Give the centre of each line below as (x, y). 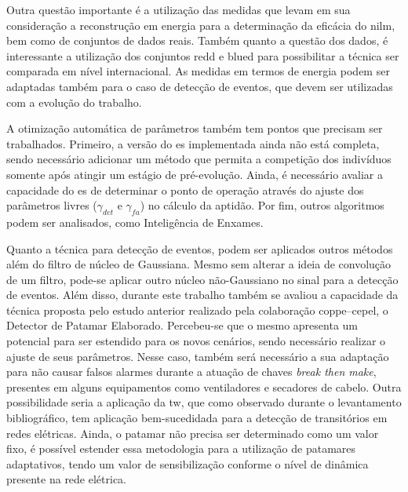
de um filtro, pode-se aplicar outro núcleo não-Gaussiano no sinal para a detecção (202, 279)
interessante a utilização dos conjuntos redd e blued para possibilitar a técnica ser (203, 55)
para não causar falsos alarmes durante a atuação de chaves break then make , (191, 372)
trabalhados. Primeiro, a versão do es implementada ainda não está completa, (193, 143)
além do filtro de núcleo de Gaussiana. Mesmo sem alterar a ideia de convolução (199, 264)
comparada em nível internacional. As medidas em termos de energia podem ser (198, 71)
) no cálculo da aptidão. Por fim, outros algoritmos (262, 205)
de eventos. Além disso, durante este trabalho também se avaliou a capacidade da (202, 295)
